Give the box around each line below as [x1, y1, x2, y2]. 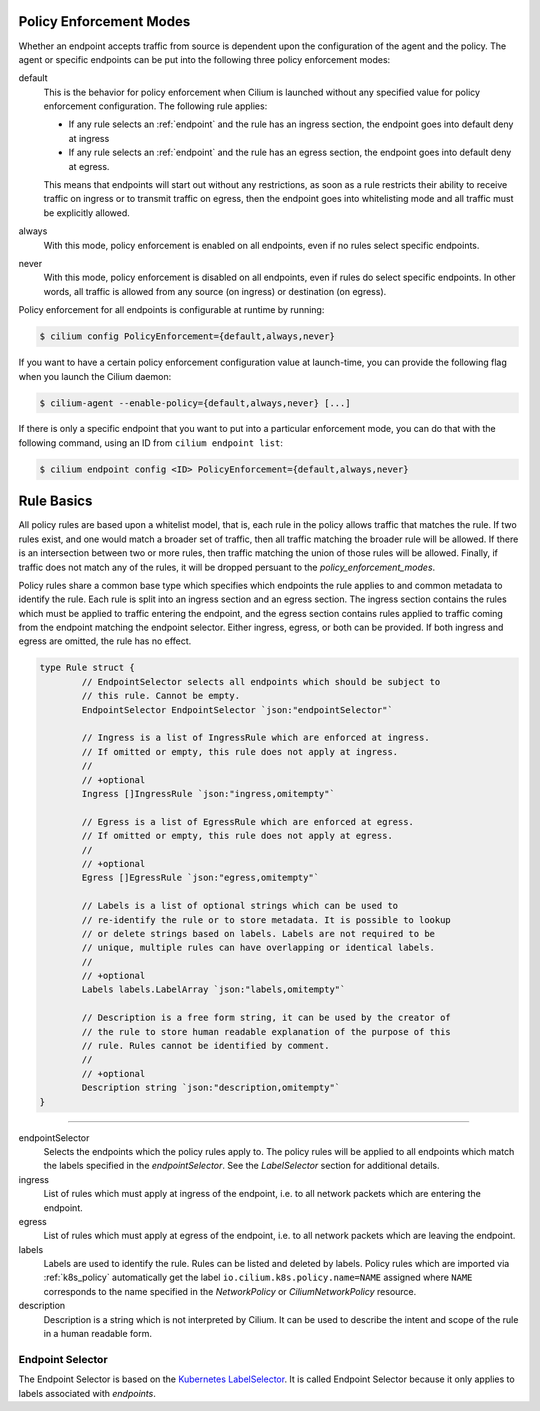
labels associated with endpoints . [18, 1387, 157, 1399]
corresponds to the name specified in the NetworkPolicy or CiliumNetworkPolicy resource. [43, 1285, 417, 1297]
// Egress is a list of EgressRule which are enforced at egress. [81, 816, 415, 827]
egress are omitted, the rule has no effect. [18, 635, 192, 647]
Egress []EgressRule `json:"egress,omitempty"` [81, 872, 320, 884]
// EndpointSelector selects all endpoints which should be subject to [81, 676, 441, 687]
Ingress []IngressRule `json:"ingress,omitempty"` [81, 788, 335, 799]
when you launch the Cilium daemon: [18, 370, 172, 382]
